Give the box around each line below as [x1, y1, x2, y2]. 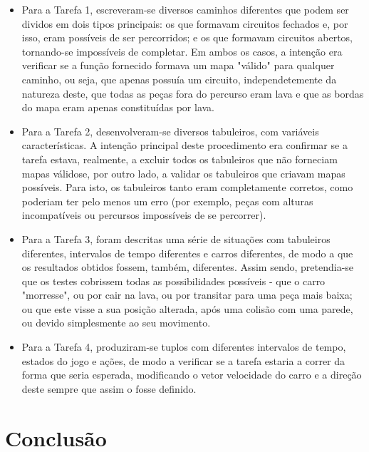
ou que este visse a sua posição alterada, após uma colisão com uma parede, [21, 301, 353, 316]
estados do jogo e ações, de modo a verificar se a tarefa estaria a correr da [21, 353, 345, 368]
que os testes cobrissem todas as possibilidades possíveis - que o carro [21, 273, 326, 288]
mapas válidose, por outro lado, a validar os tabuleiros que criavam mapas [21, 165, 345, 180]
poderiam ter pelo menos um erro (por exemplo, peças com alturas [21, 193, 313, 208]
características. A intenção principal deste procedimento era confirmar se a [21, 138, 348, 153]
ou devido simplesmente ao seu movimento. [21, 315, 211, 330]
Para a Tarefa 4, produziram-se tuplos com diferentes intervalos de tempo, [21, 339, 346, 354]
